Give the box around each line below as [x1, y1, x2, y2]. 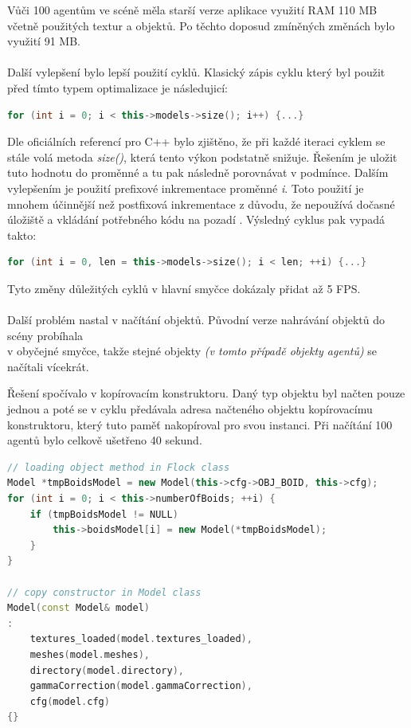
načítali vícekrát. [7, 358, 89, 374]
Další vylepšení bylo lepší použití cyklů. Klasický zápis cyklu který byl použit [7, 64, 386, 80]
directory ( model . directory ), [29, 664, 184, 676]
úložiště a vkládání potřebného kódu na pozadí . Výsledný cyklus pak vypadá [7, 211, 385, 228]
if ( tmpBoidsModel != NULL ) [29, 508, 178, 520]
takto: [7, 226, 37, 243]
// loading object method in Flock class [7, 461, 230, 473]
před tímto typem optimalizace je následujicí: [7, 79, 229, 96]
